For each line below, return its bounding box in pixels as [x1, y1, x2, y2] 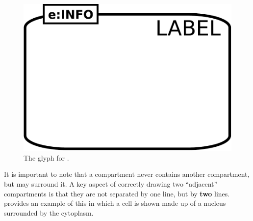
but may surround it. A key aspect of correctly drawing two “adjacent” [4, 178, 218, 189]
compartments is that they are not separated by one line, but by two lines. [4, 188, 230, 198]
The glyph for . [24, 152, 69, 163]
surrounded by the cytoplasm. [4, 207, 94, 218]
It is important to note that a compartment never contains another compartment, [4, 169, 250, 179]
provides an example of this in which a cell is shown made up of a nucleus [4, 198, 226, 208]
